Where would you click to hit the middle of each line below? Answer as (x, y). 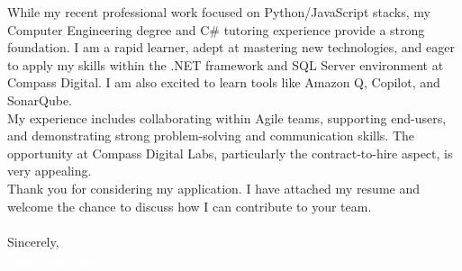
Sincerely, (33, 241)
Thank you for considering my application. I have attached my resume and (213, 188)
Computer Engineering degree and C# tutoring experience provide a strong (216, 29)
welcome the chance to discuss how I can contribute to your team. (190, 206)
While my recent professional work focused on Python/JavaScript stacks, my (219, 12)
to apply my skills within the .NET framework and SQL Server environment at (226, 64)
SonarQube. (40, 99)
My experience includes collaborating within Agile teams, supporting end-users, (227, 117)
